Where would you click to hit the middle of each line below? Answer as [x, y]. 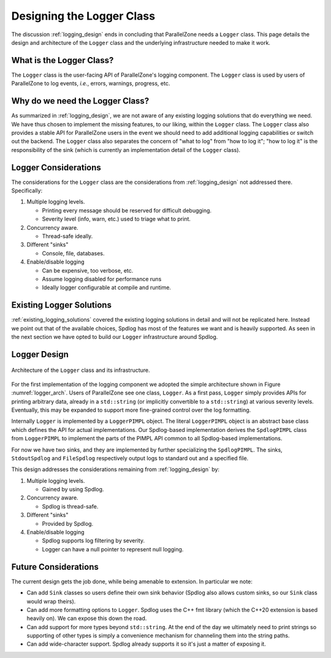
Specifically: [27, 191]
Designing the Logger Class [83, 16]
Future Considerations [55, 567]
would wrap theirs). [51, 601]
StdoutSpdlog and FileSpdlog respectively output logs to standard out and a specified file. [130, 458]
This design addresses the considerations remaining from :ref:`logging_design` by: [116, 469]
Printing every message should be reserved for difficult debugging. [127, 210]
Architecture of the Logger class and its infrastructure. [81, 370]
